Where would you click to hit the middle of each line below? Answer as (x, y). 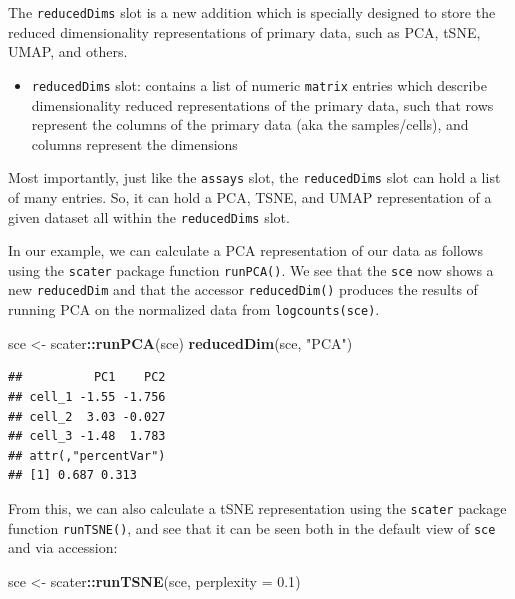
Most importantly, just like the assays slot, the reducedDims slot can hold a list (254, 177)
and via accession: (63, 547)
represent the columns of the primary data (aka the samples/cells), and (250, 124)
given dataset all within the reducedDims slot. (149, 216)
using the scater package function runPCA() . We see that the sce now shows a (251, 269)
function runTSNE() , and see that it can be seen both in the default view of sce (252, 527)
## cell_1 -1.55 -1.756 (87, 396)
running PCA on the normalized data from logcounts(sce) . (194, 309)
